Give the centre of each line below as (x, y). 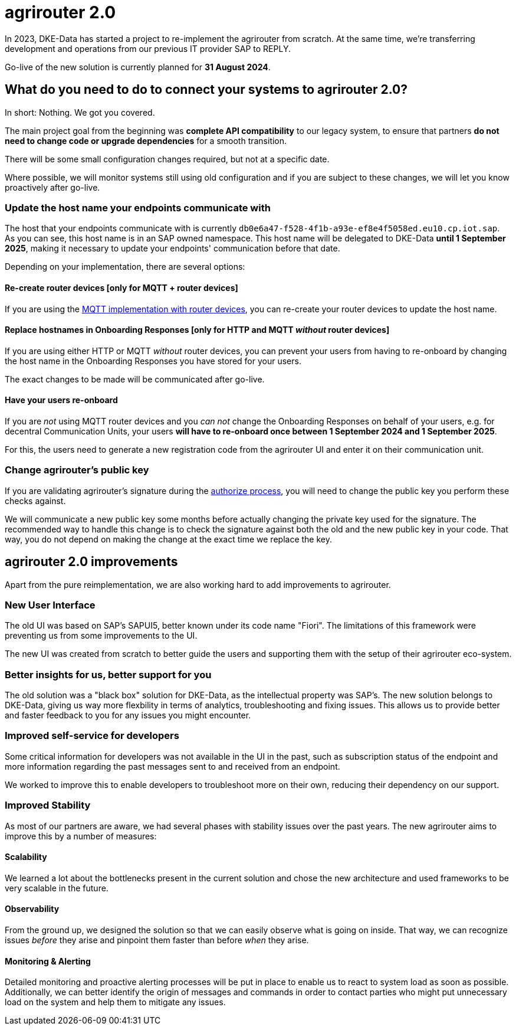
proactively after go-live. (52, 187)
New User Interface (50, 605)
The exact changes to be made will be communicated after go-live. (135, 379)
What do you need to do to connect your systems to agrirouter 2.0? (206, 90)
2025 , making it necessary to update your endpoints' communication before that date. (172, 248)
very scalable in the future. (57, 888)
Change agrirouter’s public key (77, 470)
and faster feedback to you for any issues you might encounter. (128, 715)
